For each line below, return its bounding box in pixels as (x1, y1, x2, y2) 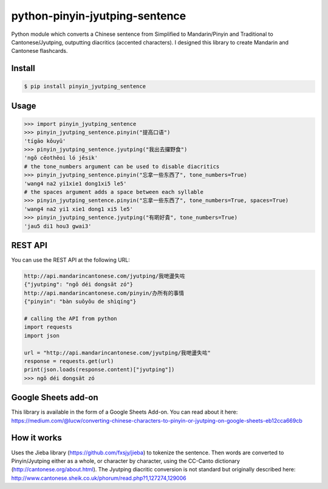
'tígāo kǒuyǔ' (24, 137, 66, 144)
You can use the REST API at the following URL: (11, 256, 131, 264)
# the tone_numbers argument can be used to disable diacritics (24, 163, 220, 170)
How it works (11, 432, 62, 443)
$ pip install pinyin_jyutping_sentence (24, 83, 146, 90)
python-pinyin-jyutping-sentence (11, 9, 186, 23)
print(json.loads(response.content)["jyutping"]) (24, 366, 175, 373)
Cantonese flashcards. (11, 47, 68, 55)
